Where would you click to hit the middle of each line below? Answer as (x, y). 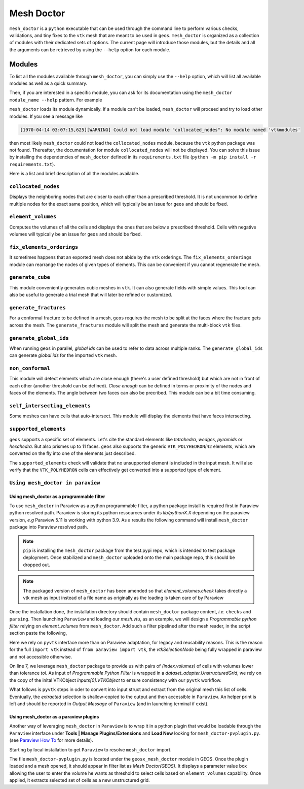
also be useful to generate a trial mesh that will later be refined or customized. (91, 295)
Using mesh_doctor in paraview (55, 483)
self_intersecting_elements (50, 405)
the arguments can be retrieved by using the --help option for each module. (90, 50)
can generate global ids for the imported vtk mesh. (63, 355)
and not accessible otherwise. (41, 656)
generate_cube (30, 277)
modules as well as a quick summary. (48, 83)
